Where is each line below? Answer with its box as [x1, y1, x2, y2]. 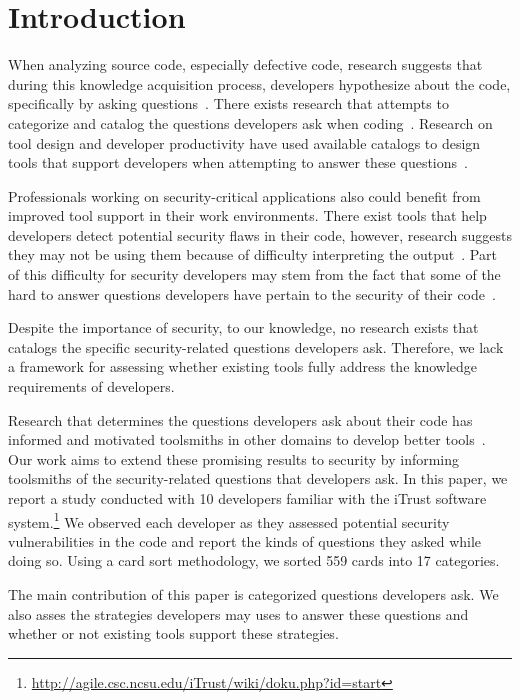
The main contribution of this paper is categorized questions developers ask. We [8, 584, 499, 605]
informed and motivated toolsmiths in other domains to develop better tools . [8, 429, 486, 450]
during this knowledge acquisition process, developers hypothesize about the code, [8, 73, 511, 94]
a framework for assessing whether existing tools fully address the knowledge [8, 356, 478, 377]
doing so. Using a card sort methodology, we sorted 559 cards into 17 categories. [8, 550, 500, 571]
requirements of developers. [8, 376, 175, 397]
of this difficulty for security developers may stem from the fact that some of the [8, 264, 501, 285]
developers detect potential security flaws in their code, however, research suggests [8, 224, 512, 245]
